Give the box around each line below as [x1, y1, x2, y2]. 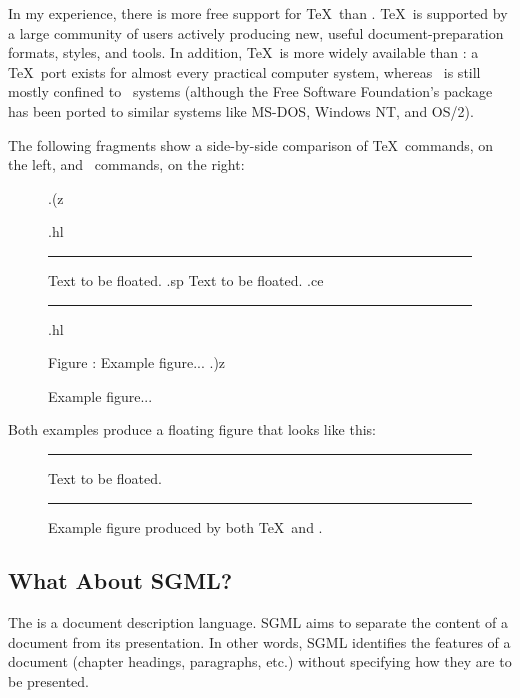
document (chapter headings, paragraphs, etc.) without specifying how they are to [8, 651, 512, 672]
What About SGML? [8, 565, 233, 596]
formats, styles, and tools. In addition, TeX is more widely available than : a [8, 42, 479, 63]
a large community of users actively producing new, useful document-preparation [8, 22, 504, 43]
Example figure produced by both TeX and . [48, 516, 323, 537]
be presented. [8, 671, 90, 692]
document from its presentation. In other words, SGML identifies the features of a [8, 631, 511, 652]
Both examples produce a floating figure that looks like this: [8, 419, 377, 440]
